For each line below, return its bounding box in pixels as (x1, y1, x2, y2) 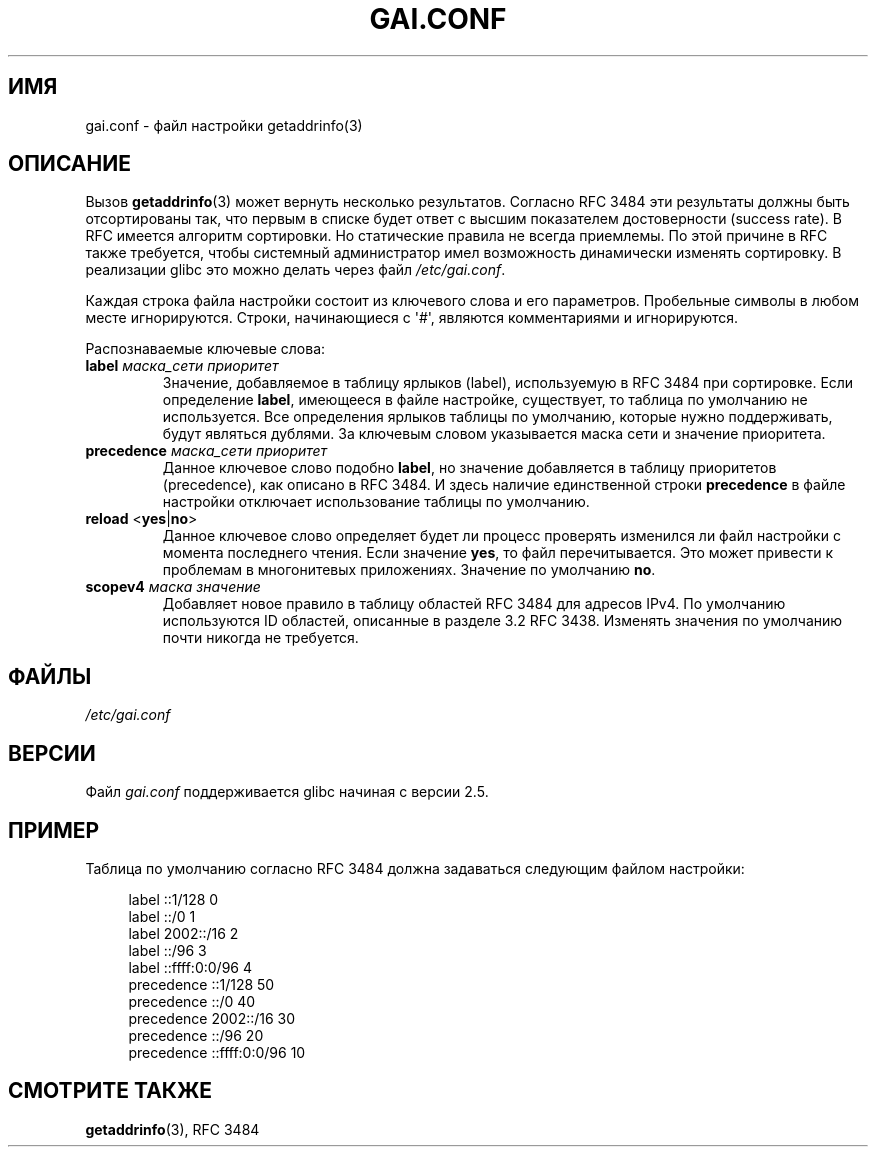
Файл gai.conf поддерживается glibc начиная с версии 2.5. (85, 783, 489, 801)
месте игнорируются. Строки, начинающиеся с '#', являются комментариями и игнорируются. (85, 309, 739, 327)
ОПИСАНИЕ (8, 151, 131, 177)
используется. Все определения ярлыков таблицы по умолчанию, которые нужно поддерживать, (162, 408, 833, 426)
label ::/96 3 (128, 941, 207, 959)
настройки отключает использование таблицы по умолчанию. (162, 493, 590, 511)
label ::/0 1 (128, 907, 196, 925)
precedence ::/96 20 (128, 1026, 264, 1044)
